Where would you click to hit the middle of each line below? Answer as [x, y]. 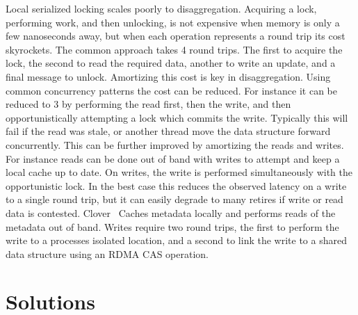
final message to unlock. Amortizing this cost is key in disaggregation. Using [168, 76]
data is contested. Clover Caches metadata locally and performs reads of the [171, 212]
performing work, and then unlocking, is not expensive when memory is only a [173, 22]
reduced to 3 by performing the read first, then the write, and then [148, 104]
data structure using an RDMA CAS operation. [107, 253]
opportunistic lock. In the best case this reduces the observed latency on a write [176, 185]
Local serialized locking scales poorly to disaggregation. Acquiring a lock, [161, 8]
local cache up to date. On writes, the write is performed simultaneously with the [179, 172]
